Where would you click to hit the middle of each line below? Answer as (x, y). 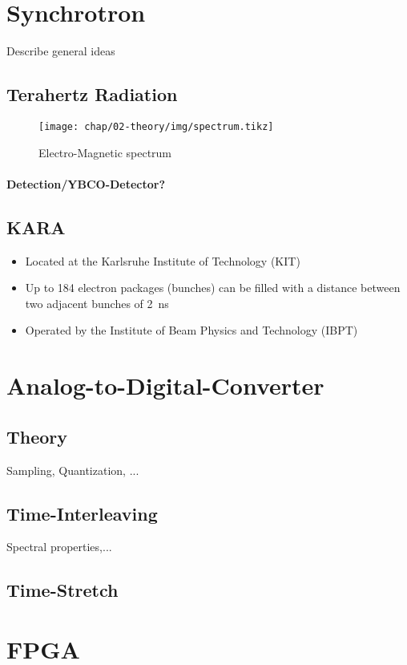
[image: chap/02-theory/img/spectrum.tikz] (156, 126)
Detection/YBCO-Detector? (86, 183)
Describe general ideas (61, 51)
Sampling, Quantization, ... (73, 470)
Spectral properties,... (59, 547)
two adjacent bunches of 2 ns (97, 303)
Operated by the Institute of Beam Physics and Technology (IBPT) (191, 330)
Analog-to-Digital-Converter (165, 385)
